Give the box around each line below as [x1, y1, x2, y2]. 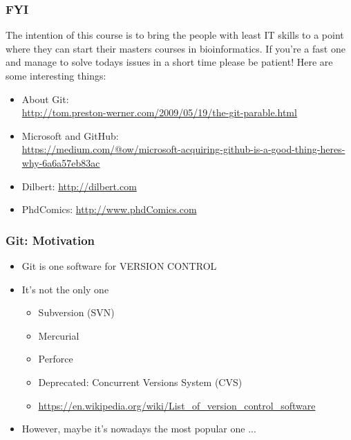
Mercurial [38, 328, 79, 342]
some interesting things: [6, 68, 106, 82]
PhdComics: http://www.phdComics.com [21, 202, 197, 217]
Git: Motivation [6, 231, 95, 248]
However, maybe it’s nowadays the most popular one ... [21, 421, 256, 436]
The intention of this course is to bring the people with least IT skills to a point [6, 28, 344, 42]
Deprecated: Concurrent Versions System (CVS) [38, 374, 243, 389]
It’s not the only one [21, 282, 109, 296]
